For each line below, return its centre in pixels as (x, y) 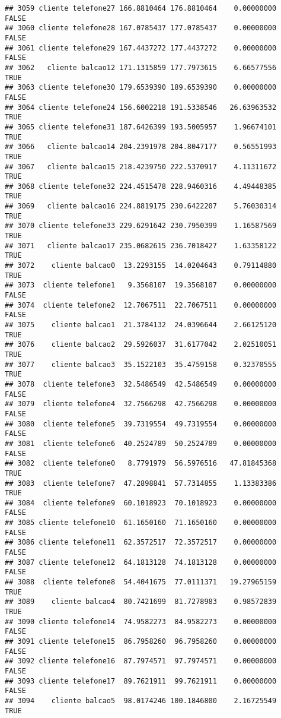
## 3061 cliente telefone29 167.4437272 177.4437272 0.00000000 (141, 48)
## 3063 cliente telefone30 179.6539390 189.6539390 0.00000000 (141, 88)
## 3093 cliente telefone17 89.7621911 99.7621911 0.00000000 (141, 681)
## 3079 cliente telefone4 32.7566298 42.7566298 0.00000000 (141, 404)
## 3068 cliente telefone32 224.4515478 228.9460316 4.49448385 (141, 186)
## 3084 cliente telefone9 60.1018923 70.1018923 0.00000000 (141, 503)
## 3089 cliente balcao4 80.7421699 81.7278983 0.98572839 (141, 602)
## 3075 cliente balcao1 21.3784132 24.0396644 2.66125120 (141, 325)
